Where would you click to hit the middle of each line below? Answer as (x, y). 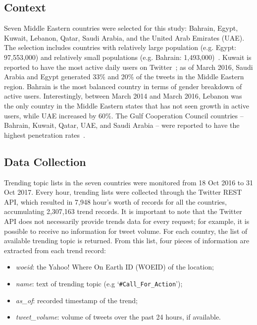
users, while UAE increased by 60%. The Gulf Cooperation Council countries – (124, 115)
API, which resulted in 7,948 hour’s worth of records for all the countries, (115, 201)
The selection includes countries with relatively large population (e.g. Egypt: (120, 47)
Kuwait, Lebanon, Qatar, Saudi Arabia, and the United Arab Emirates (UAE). (124, 37)
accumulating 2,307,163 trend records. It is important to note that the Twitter (123, 211)
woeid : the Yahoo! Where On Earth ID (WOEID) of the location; (115, 267)
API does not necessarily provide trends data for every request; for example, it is (127, 221)
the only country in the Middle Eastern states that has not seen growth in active (127, 105)
